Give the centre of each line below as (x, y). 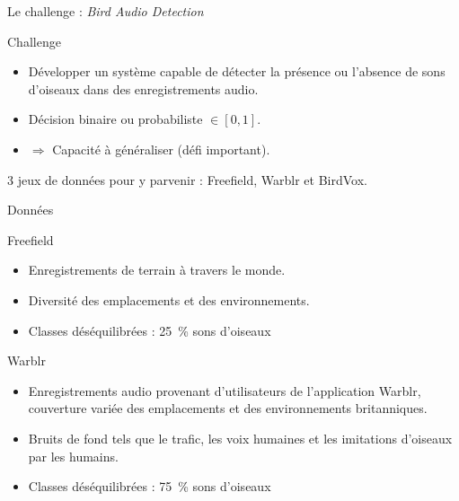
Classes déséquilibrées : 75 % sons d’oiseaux (150, 486)
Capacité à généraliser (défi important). (161, 149)
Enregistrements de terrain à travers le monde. (157, 270)
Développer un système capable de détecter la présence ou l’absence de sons (237, 71)
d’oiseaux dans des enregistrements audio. (143, 88)
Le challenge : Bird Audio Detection (106, 11)
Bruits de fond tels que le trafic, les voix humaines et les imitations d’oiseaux (240, 438)
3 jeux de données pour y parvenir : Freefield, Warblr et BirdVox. (187, 179)
